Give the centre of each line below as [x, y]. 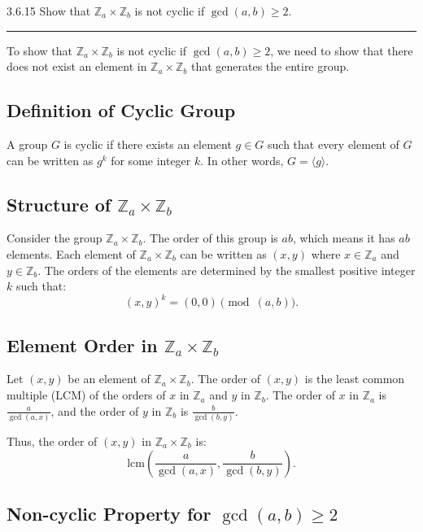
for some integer [151, 160]
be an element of [109, 379]
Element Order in [82, 344]
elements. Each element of [71, 253]
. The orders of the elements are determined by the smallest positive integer [227, 270]
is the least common [355, 379]
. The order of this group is [210, 238]
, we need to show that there [342, 50]
